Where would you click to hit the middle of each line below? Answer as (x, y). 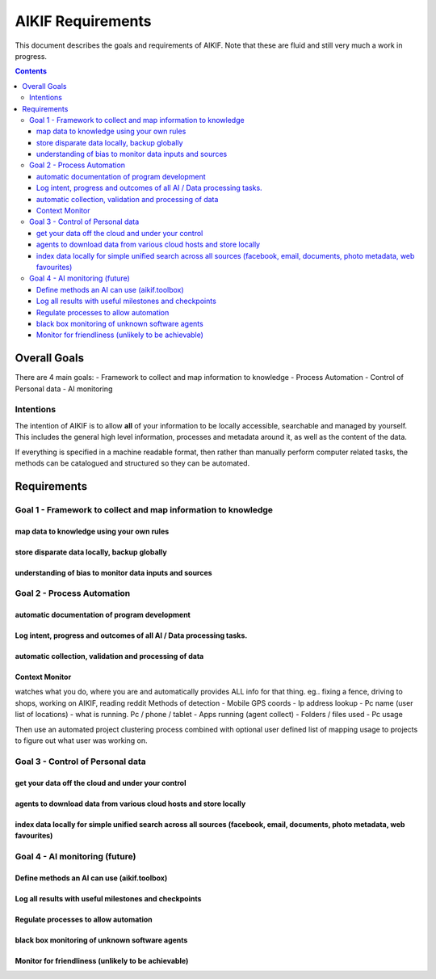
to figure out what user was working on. (81, 741)
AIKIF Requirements (84, 21)
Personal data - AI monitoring (64, 389)
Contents (31, 71)
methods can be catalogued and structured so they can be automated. (132, 463)
